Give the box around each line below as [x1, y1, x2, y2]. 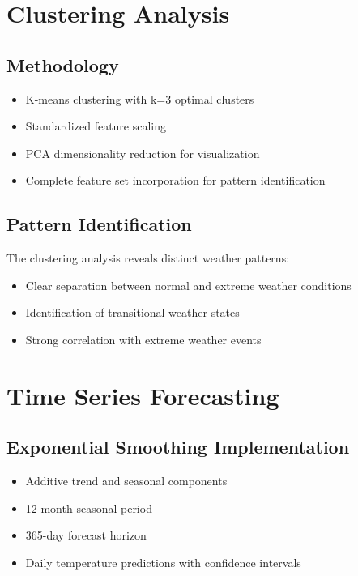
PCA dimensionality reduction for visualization [25, 144, 260, 161]
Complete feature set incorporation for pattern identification [25, 172, 326, 189]
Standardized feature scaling [25, 117, 167, 134]
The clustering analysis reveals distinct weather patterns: [6, 250, 290, 267]
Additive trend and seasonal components [25, 472, 228, 489]
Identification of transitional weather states [25, 304, 240, 321]
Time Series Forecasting [6, 378, 279, 412]
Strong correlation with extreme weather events [25, 331, 262, 348]
